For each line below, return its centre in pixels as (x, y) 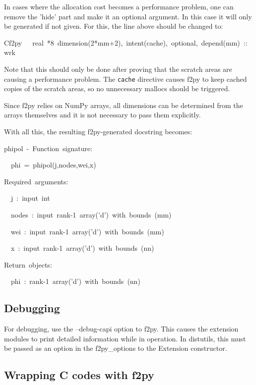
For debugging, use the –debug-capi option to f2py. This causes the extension (121, 329)
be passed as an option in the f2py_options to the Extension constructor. (116, 348)
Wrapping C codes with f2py (79, 375)
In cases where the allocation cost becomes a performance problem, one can (119, 6)
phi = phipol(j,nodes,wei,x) (53, 165)
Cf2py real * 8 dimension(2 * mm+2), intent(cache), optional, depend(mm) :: (126, 42)
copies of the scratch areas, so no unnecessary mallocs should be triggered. (117, 88)
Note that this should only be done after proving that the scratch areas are (118, 69)
